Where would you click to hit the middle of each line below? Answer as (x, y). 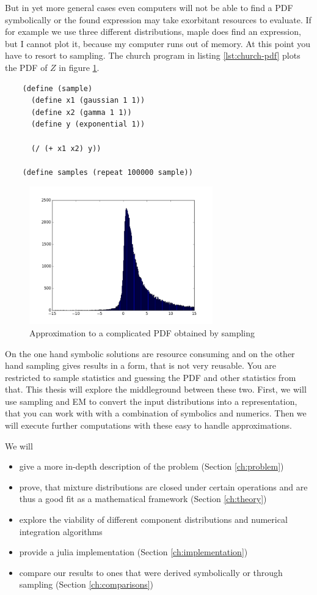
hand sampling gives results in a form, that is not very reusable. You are (140, 365)
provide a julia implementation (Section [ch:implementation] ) (133, 552)
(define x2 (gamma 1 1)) (81, 112)
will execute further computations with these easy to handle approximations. (148, 425)
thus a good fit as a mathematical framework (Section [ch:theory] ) (143, 499)
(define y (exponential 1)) (88, 124)
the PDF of (26, 67)
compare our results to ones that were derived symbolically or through (151, 572)
